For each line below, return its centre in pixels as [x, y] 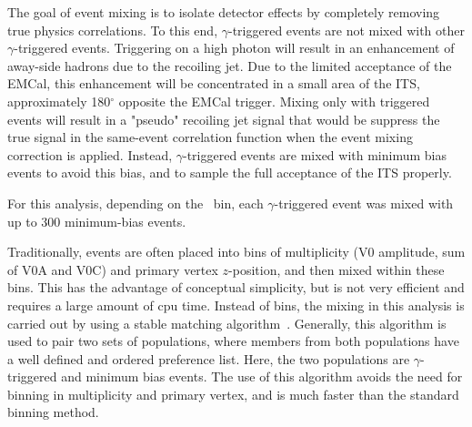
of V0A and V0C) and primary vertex [113, 269]
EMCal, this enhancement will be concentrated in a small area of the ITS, [214, 83]
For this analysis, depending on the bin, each [136, 203]
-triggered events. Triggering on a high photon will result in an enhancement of [234, 48]
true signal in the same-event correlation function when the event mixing [210, 137]
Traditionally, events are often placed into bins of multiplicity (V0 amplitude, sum [236, 252]
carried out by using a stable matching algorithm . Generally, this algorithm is [227, 323]
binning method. [53, 412]
